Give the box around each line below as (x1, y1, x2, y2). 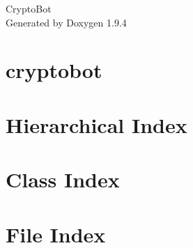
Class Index (6, 165, 120, 194)
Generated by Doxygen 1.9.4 (6, 15, 127, 29)
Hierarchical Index (6, 110, 187, 139)
